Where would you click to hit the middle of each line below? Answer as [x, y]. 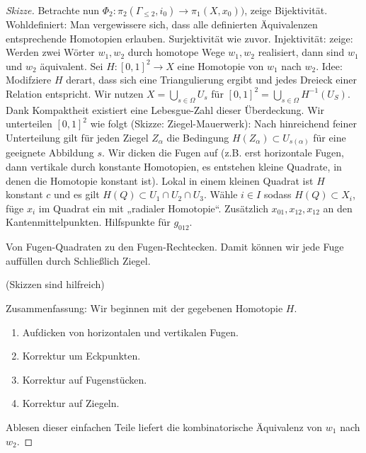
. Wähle [221, 194]
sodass [278, 194]
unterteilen [29, 124]
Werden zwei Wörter [50, 52]
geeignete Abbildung [50, 153]
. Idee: [329, 65]
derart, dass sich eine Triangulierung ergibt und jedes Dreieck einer [211, 80]
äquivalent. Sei [72, 65]
